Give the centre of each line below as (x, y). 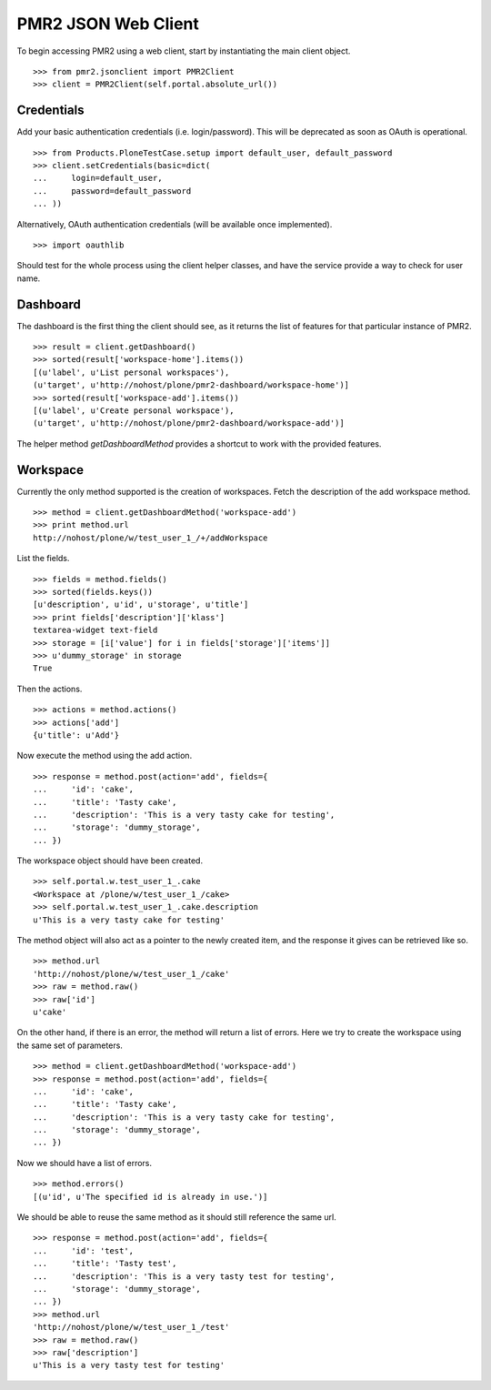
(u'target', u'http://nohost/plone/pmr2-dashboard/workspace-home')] (191, 385)
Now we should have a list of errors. (85, 1163)
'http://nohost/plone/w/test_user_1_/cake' (131, 974)
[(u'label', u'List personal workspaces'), (131, 372)
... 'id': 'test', (84, 1250)
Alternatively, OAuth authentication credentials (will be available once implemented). (175, 224)
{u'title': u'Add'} (76, 735)
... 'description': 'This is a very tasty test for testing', (184, 1276)
